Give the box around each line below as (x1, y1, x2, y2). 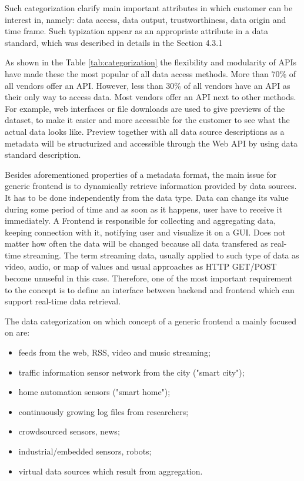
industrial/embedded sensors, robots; (18, 445, 152, 457)
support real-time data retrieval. (5, 295, 121, 307)
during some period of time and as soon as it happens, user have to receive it (5, 203, 282, 215)
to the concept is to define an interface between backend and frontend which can (5, 283, 295, 296)
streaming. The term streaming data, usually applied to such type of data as (23, 248, 299, 261)
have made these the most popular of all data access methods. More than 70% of (5, 67, 296, 79)
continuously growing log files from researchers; (18, 405, 189, 417)
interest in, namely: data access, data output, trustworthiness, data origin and (5, 13, 286, 25)
